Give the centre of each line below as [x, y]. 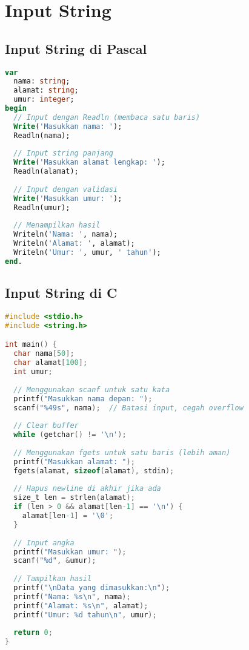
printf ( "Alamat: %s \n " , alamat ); [81, 606]
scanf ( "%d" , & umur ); [55, 561]
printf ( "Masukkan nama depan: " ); [83, 399]
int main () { [31, 345]
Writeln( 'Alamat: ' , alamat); [74, 244]
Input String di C [61, 293]
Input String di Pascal [76, 48]
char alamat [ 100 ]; [51, 363]
